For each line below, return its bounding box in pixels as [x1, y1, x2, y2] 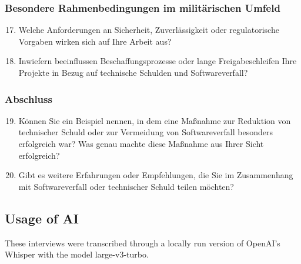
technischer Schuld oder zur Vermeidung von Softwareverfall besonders [18, 126, 273, 138]
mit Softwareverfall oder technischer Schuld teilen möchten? [18, 180, 234, 192]
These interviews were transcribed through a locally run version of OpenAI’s [5, 236, 280, 249]
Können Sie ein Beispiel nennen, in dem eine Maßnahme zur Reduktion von [18, 114, 291, 126]
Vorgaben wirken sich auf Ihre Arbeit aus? [18, 35, 172, 47]
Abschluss [5, 91, 52, 106]
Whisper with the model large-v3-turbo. [5, 248, 149, 260]
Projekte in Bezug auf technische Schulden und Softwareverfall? [18, 66, 248, 78]
